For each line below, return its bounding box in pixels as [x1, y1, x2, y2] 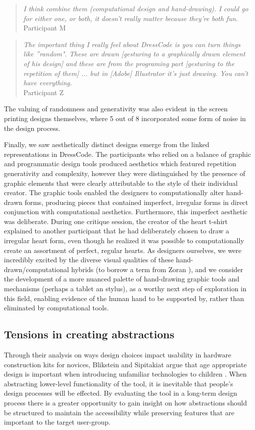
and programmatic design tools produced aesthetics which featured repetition [4, 158, 236, 169]
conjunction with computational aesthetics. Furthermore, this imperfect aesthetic [4, 206, 248, 217]
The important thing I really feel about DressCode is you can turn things [23, 39, 241, 49]
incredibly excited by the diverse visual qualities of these [4, 254, 174, 265]
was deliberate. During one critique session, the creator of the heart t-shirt [4, 216, 228, 226]
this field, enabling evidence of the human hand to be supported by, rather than [4, 293, 244, 303]
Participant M [23, 23, 66, 33]
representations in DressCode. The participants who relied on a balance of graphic [4, 149, 251, 159]
